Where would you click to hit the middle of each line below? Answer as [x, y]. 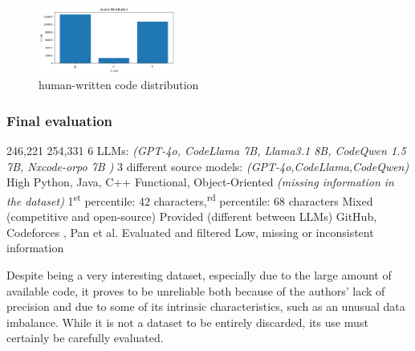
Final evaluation [60, 120]
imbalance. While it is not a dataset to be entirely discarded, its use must [187, 322]
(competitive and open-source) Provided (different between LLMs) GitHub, [192, 216]
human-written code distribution [119, 85]
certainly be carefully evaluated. [85, 338]
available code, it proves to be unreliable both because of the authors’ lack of [196, 290]
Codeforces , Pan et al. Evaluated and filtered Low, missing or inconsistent [190, 232]
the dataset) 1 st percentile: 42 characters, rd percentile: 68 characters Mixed [190, 199]
